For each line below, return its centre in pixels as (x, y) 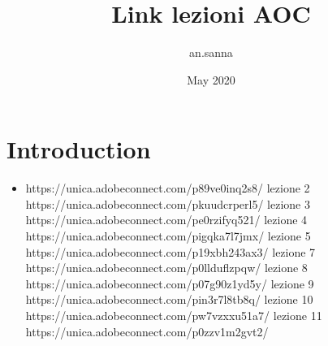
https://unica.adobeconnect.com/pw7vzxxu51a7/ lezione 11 (174, 315)
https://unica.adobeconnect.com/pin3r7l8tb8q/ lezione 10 (169, 299)
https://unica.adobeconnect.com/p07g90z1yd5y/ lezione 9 (170, 283)
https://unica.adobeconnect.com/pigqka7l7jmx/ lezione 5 (168, 236)
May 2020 (211, 79)
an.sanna (211, 52)
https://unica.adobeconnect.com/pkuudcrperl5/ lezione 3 (168, 203)
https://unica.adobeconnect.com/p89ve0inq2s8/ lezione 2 (168, 188)
